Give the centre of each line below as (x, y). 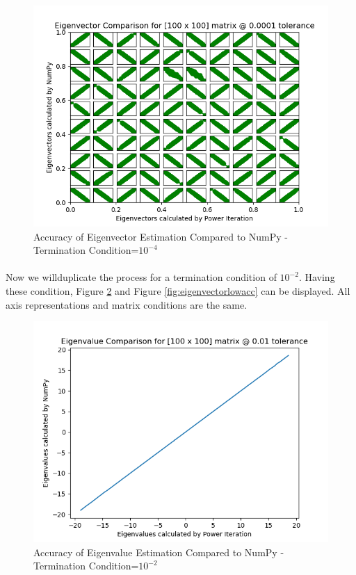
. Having (317, 277)
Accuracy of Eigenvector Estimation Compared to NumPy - (161, 236)
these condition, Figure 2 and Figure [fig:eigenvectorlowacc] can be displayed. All (178, 290)
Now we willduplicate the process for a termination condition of (141, 277)
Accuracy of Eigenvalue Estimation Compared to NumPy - (159, 552)
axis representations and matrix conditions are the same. (127, 304)
